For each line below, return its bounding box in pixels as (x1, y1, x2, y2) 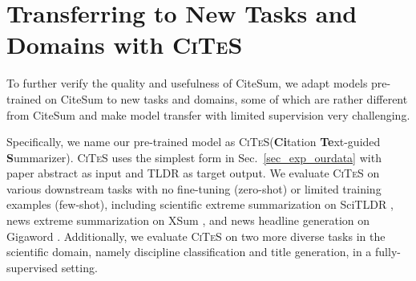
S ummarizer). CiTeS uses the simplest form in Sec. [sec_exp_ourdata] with (6, 149, 382, 165)
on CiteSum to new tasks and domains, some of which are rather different (45, 90, 408, 107)
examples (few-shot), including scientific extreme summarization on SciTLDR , (6, 196, 394, 213)
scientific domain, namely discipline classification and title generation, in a (6, 243, 372, 260)
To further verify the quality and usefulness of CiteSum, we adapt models (6, 75, 368, 92)
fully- (375, 243, 401, 260)
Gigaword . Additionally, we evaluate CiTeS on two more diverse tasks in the (6, 227, 386, 244)
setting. (61, 259, 98, 275)
